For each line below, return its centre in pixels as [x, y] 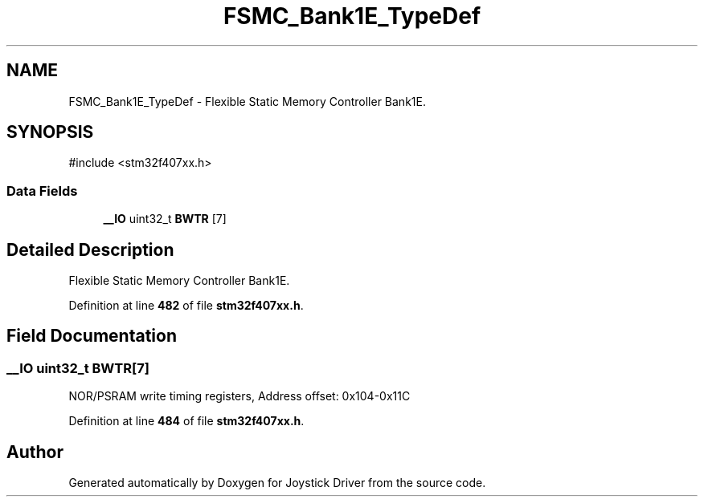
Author [35, 452]
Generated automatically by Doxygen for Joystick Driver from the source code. [277, 483]
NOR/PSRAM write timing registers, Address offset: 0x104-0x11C [239, 396]
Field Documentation [92, 336]
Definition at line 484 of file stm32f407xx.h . [186, 421]
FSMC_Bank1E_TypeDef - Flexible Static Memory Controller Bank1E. [247, 101]
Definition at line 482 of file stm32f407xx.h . [186, 306]
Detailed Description [90, 249]
